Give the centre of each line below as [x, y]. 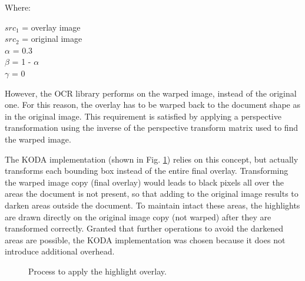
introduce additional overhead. [60, 251]
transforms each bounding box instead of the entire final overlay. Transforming [147, 171]
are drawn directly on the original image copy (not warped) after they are [138, 216]
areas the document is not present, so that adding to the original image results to [152, 194]
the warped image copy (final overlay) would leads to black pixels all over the [144, 182]
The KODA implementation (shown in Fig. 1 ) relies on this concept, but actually [152, 159]
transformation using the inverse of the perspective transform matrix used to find [152, 128]
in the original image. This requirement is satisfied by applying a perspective [143, 116]
